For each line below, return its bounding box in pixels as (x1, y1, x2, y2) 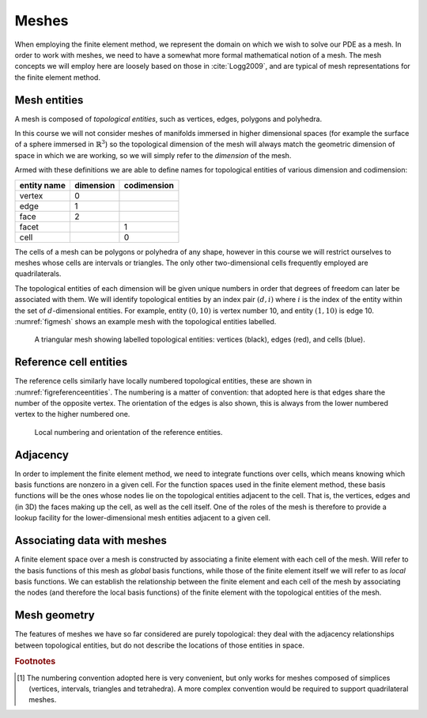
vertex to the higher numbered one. (14, 410, 130, 419)
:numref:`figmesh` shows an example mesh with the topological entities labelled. (14, 316, 277, 326)
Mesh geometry (14, 609, 95, 622)
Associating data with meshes (14, 534, 168, 547)
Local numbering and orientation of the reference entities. (34, 427, 223, 436)
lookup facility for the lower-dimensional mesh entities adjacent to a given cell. (14, 513, 271, 523)
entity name (19, 179, 66, 191)
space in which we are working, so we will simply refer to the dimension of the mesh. (14, 150, 292, 160)
